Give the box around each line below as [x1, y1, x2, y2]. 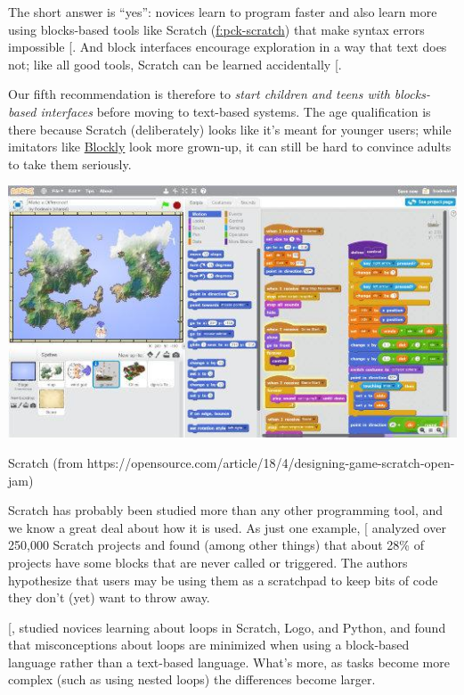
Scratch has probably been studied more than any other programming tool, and [8, 501, 444, 519]
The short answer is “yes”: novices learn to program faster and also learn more [8, 3, 437, 20]
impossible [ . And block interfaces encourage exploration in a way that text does [8, 37, 447, 56]
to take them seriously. [8, 154, 132, 173]
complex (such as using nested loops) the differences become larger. [8, 670, 376, 689]
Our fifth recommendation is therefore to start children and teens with [8, 85, 390, 103]
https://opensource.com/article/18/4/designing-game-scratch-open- [86, 453, 455, 471]
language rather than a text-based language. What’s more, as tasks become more [8, 652, 450, 671]
